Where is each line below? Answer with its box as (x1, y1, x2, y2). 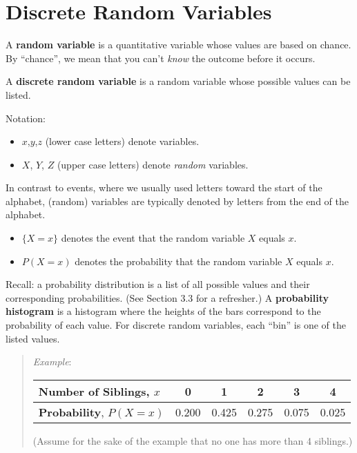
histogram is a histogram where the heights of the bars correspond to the (6, 304, 321, 318)
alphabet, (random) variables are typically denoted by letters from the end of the (6, 193, 349, 208)
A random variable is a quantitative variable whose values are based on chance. (6, 37, 351, 52)
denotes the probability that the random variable (75, 253, 282, 268)
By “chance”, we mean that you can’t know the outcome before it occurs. (6, 50, 316, 65)
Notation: (6, 110, 46, 125)
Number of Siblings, (38, 383, 150, 399)
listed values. (6, 331, 60, 345)
